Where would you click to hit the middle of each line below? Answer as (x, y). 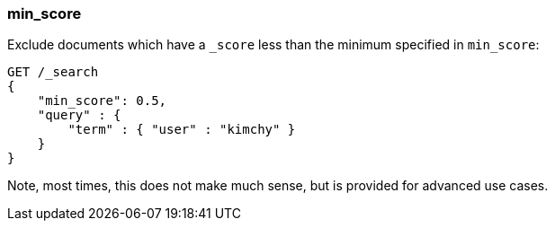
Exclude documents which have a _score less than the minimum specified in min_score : (273, 45)
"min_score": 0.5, (102, 101)
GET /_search (53, 72)
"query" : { (79, 115)
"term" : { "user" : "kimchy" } (182, 130)
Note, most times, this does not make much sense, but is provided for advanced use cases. (278, 186)
